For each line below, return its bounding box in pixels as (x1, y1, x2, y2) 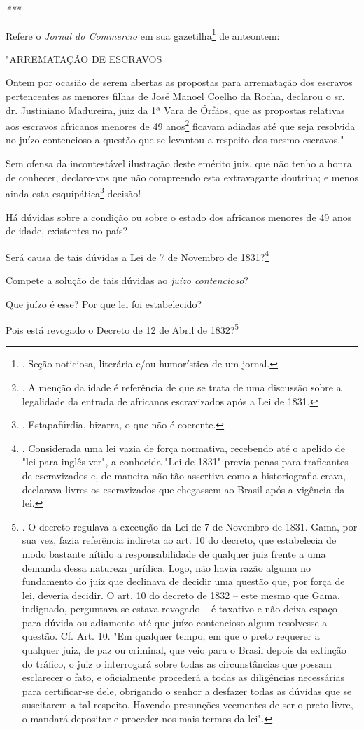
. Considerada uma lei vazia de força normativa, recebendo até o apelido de (22, 440, 345, 455)
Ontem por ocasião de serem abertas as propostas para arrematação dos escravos (6, 75, 353, 90)
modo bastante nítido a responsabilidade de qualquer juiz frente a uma (22, 546, 326, 561)
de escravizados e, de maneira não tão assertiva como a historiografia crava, (22, 468, 346, 482)
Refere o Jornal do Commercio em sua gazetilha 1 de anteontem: (6, 26, 280, 43)
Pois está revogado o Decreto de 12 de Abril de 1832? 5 (6, 321, 239, 337)
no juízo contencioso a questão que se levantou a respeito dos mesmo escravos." (6, 132, 344, 147)
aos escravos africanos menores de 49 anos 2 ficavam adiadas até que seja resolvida (6, 117, 356, 133)
